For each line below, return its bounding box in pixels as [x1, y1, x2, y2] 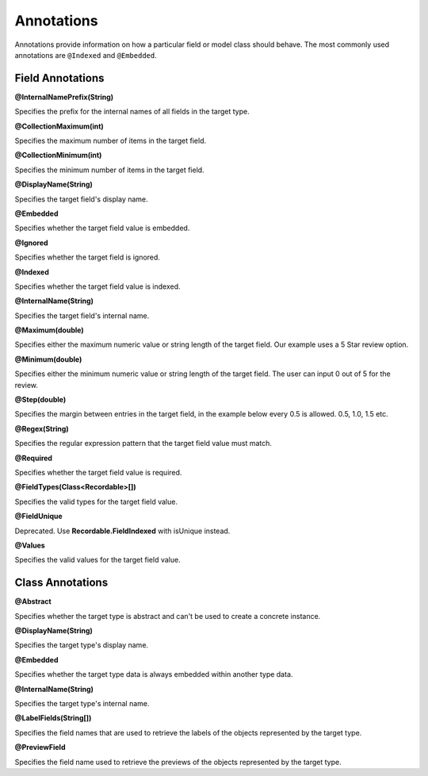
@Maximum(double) [14, 325, 84, 335]
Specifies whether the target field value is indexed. [14, 282, 182, 291]
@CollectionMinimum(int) [14, 151, 102, 160]
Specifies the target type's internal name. [14, 698, 150, 708]
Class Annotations [14, 576, 109, 590]
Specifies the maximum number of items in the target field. [14, 136, 206, 146]
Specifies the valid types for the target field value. [14, 497, 178, 506]
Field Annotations [14, 71, 105, 85]
